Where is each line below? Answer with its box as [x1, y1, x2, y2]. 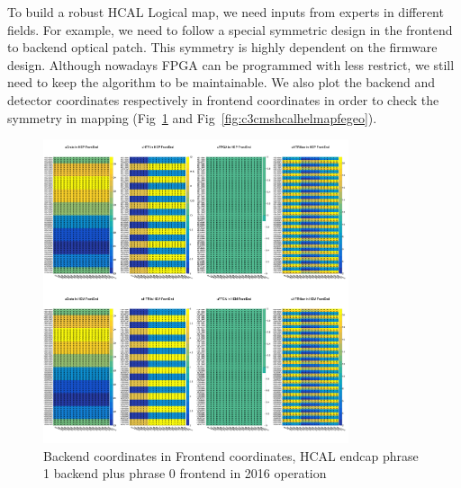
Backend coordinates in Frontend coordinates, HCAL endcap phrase [43, 446, 419, 465]
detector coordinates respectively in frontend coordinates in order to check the [7, 90, 439, 109]
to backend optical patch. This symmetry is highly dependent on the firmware [7, 38, 438, 57]
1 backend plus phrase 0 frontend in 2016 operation [43, 464, 327, 483]
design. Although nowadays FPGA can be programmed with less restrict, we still [7, 55, 455, 74]
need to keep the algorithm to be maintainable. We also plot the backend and [7, 73, 435, 92]
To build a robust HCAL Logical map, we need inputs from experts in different [7, 3, 444, 21]
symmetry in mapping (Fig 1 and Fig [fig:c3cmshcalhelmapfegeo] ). [7, 108, 377, 127]
